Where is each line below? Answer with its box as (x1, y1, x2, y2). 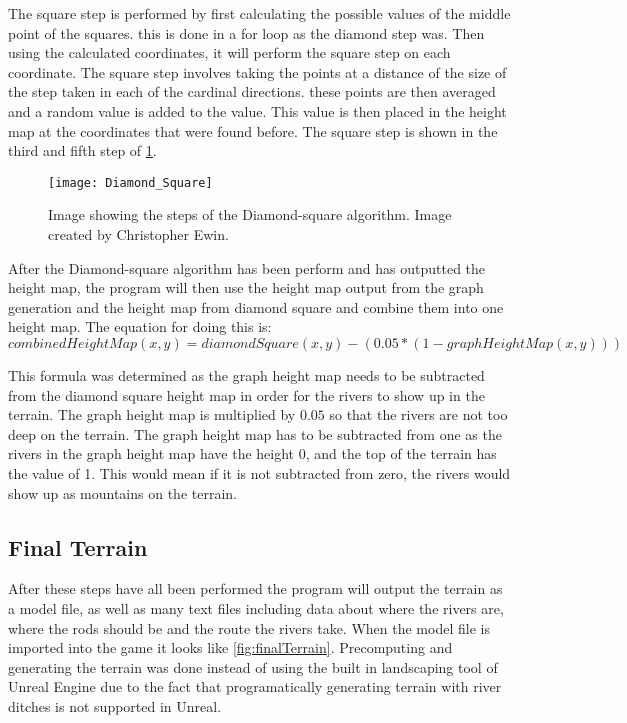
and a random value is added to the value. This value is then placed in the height (8, 100, 507, 121)
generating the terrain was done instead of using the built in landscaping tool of (8, 656, 498, 677)
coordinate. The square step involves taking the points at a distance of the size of (8, 61, 507, 82)
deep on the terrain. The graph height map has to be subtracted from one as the (8, 423, 502, 444)
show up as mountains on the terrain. (8, 482, 237, 503)
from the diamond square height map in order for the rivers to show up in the (8, 384, 485, 405)
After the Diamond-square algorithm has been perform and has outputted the (8, 257, 486, 278)
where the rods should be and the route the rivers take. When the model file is (8, 617, 490, 638)
